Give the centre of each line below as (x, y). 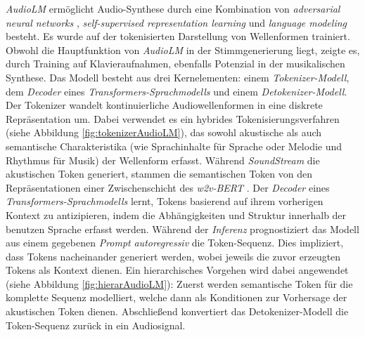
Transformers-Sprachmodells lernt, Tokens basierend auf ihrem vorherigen (165, 201)
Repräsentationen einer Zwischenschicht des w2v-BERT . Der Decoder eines (168, 187)
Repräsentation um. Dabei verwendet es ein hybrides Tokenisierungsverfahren (173, 118)
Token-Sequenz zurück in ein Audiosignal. (96, 325)
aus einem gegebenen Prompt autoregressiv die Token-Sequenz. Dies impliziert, (175, 243)
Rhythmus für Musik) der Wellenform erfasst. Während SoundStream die (163, 160)
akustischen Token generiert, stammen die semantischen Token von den (159, 174)
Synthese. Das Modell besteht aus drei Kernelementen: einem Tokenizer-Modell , (178, 77)
